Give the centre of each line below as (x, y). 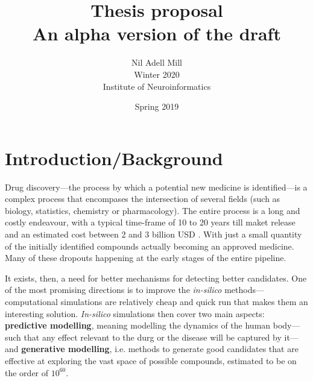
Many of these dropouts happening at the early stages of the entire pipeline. (146, 258)
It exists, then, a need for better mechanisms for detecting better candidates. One (156, 278)
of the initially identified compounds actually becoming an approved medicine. (150, 246)
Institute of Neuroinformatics (157, 86)
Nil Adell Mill (156, 62)
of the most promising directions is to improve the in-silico (113, 290)
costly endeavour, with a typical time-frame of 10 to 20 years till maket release (150, 222)
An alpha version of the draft (157, 33)
